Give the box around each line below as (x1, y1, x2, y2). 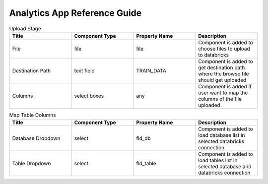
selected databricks (198, 138, 245, 145)
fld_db (136, 135, 151, 142)
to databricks (198, 51, 229, 58)
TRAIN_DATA (136, 67, 166, 74)
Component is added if (198, 83, 252, 90)
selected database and (198, 163, 252, 170)
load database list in (198, 132, 245, 139)
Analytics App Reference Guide (9, 7, 142, 18)
